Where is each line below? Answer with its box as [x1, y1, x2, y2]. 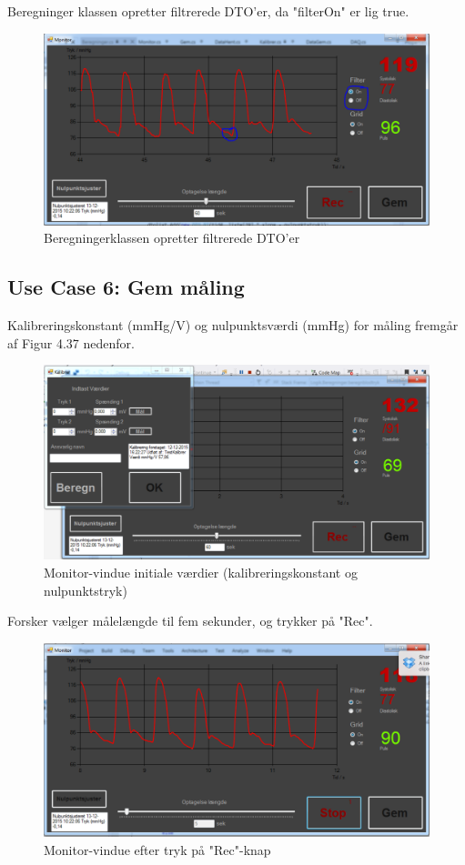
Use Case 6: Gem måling [7, 273, 245, 301]
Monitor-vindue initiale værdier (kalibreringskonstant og [44, 563, 358, 581]
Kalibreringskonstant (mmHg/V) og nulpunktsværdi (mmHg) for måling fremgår [7, 316, 459, 335]
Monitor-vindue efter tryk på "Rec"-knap [44, 840, 271, 859]
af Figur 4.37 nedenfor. [7, 333, 135, 352]
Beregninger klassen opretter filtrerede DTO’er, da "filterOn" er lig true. [7, 2, 409, 20]
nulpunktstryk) [44, 580, 127, 599]
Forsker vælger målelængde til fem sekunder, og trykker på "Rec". [7, 611, 373, 630]
